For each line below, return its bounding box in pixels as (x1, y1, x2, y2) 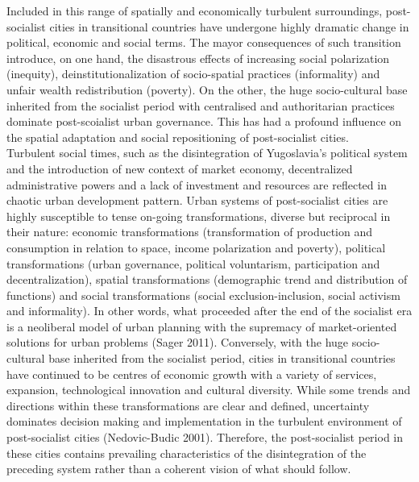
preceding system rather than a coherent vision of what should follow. (6, 460, 351, 477)
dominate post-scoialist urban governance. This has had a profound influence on (6, 113, 402, 130)
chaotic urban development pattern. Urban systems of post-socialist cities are (6, 192, 388, 209)
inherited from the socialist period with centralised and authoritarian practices (6, 97, 395, 114)
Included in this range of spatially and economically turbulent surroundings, (6, 2, 383, 19)
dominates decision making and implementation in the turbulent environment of (6, 413, 402, 430)
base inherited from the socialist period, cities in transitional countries (48, 350, 396, 367)
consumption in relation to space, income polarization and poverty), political (6, 239, 386, 256)
